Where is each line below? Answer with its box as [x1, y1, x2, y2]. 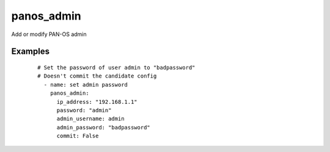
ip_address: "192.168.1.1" [56, 98, 137, 105]
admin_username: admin [56, 115, 125, 122]
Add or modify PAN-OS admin [11, 31, 87, 38]
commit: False [56, 132, 99, 140]
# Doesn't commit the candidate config [37, 73, 157, 79]
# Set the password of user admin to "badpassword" [37, 64, 196, 71]
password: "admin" [56, 107, 112, 114]
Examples [11, 46, 50, 57]
